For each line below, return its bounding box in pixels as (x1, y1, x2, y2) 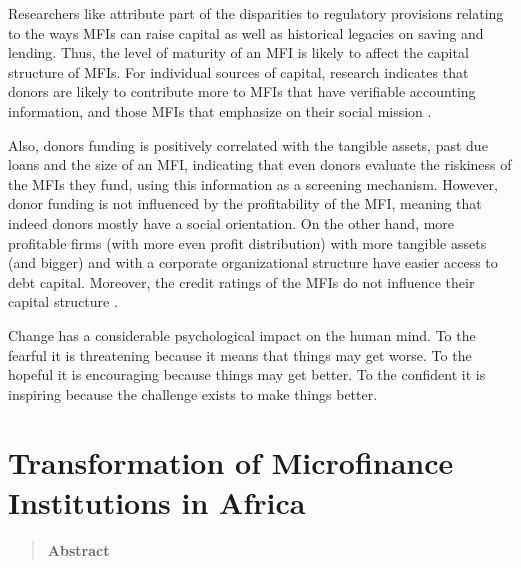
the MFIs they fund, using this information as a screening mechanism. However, (8, 173, 498, 194)
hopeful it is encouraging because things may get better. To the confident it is (8, 364, 486, 385)
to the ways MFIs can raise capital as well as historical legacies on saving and (8, 22, 484, 43)
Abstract (47, 539, 110, 560)
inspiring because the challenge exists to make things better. (8, 383, 378, 404)
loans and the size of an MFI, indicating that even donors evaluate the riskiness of (8, 154, 512, 175)
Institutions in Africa (8, 481, 306, 522)
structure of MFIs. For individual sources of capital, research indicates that (8, 61, 469, 82)
